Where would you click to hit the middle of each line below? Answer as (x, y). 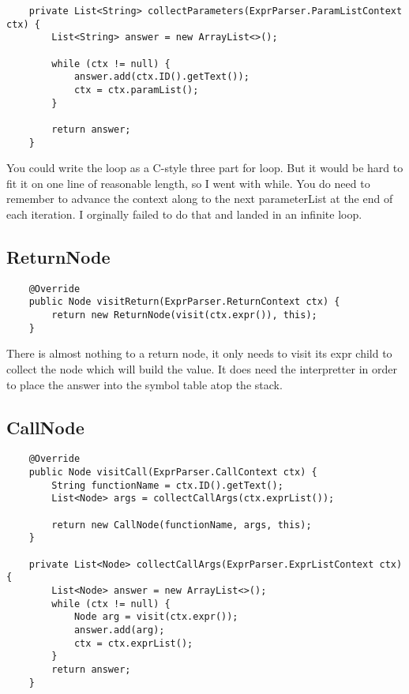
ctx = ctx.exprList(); (133, 643)
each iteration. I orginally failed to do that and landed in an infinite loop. (184, 214)
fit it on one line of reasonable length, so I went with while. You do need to (188, 183)
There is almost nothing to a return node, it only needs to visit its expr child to (199, 353)
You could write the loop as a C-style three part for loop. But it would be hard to (205, 168)
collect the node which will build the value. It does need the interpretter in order (202, 369)
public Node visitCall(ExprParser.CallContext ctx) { (173, 473)
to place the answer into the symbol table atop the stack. (144, 384)
